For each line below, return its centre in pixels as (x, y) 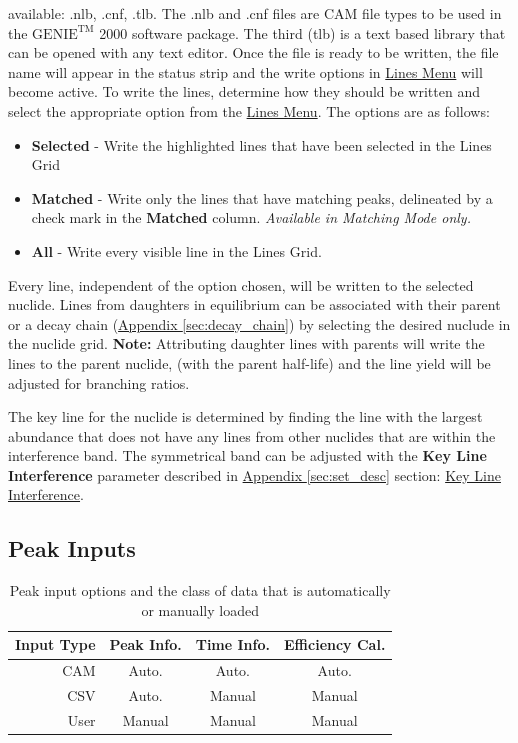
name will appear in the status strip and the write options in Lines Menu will (245, 71)
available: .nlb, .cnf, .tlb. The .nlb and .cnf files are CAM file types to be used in (255, 13)
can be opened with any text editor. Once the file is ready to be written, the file (253, 52)
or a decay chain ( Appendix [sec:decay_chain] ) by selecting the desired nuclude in (259, 323)
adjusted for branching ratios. (99, 382)
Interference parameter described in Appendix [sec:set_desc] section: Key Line (254, 474)
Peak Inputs (72, 548)
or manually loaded (200, 609)
